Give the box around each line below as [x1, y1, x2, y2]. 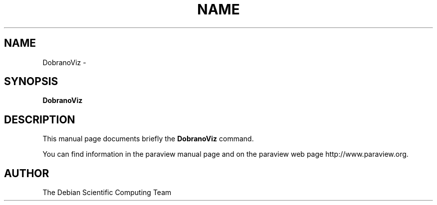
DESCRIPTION [4, 113, 75, 126]
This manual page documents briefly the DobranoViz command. [42, 134, 254, 143]
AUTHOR [4, 167, 49, 180]
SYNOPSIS [4, 75, 58, 88]
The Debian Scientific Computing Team [42, 188, 172, 197]
